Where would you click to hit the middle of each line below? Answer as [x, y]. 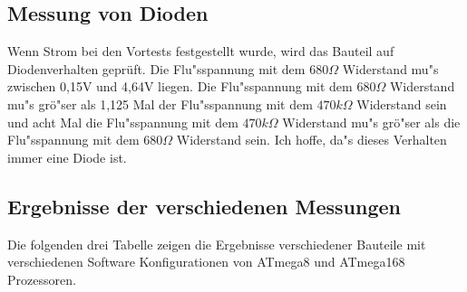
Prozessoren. [42, 279]
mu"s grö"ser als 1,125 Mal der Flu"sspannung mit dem [160, 104]
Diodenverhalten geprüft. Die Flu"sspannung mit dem [156, 68]
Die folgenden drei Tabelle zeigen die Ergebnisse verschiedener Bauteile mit [217, 244]
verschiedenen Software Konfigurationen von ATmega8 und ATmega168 [206, 262]
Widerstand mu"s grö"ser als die [371, 122]
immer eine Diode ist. [67, 157]
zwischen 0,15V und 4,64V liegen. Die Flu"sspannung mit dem [180, 86]
